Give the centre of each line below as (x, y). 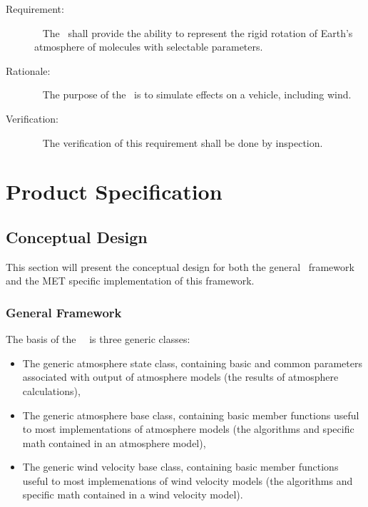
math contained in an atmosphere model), (114, 442)
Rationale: (28, 70)
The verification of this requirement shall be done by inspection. (183, 142)
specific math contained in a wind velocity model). (133, 495)
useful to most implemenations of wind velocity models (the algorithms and (188, 480)
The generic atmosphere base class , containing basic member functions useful (191, 415)
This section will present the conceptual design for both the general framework (180, 266)
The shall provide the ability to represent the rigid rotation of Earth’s (198, 32)
